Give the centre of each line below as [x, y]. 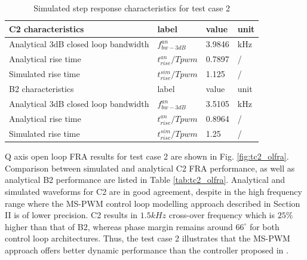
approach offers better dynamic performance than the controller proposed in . [147, 250]
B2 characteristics [42, 89]
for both [264, 226]
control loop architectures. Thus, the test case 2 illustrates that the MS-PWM [148, 238]
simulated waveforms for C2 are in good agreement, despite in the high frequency [153, 191]
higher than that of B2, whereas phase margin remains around [119, 226]
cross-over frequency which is [222, 215]
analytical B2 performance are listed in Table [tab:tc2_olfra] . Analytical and [145, 180]
